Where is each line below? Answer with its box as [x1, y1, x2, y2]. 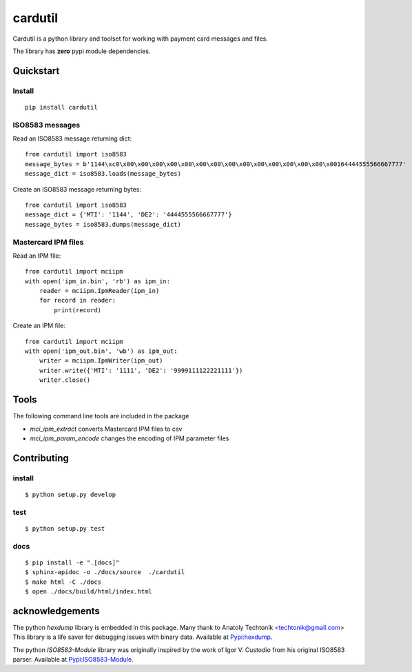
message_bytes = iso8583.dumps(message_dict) [25, 221, 182, 228]
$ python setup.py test [25, 525, 105, 532]
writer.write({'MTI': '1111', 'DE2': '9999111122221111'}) [39, 366, 243, 374]
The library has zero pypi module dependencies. [12, 47, 151, 55]
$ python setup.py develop [25, 490, 116, 498]
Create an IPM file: [12, 321, 65, 330]
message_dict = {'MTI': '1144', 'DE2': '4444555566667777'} [25, 211, 232, 218]
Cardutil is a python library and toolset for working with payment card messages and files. [12, 34, 269, 43]
